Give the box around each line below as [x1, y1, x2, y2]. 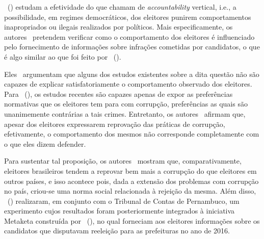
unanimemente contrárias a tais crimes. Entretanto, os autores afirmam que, [4, 108, 246, 119]
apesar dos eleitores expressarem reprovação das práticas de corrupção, [4, 118, 225, 129]
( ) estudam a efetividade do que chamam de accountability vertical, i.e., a [7, 2, 236, 12]
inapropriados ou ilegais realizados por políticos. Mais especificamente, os [4, 21, 233, 32]
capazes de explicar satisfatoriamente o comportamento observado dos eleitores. [4, 78, 252, 89]
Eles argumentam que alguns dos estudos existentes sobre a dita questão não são [4, 68, 259, 79]
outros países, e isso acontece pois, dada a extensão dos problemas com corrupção [4, 175, 259, 186]
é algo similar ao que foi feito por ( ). [4, 51, 121, 62]
